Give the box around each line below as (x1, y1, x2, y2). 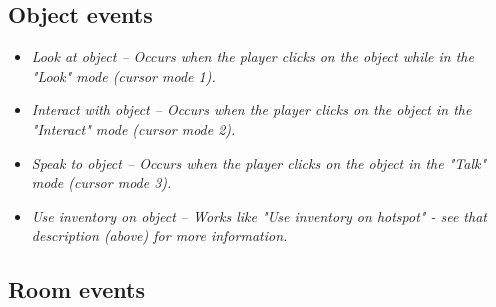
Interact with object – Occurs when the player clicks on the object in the (31, 99, 472, 120)
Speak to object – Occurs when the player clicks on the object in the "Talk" (31, 152, 487, 173)
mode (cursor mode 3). (31, 172, 172, 193)
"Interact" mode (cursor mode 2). (31, 118, 236, 139)
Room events (8, 274, 145, 305)
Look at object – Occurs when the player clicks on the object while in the (31, 46, 474, 67)
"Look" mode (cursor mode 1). (31, 65, 216, 86)
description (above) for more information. (31, 225, 288, 246)
